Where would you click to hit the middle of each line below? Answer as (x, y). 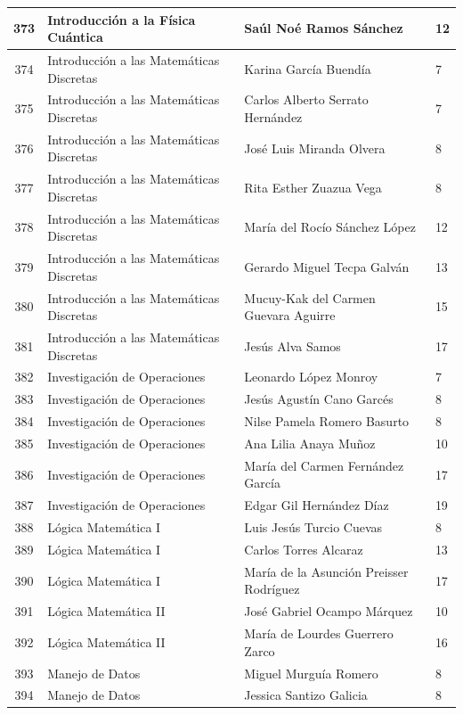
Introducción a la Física (122, 19)
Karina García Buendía (308, 68)
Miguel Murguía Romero (311, 673)
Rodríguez (272, 589)
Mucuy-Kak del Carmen (310, 297)
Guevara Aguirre (290, 315)
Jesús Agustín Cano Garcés (319, 399)
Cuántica (75, 37)
